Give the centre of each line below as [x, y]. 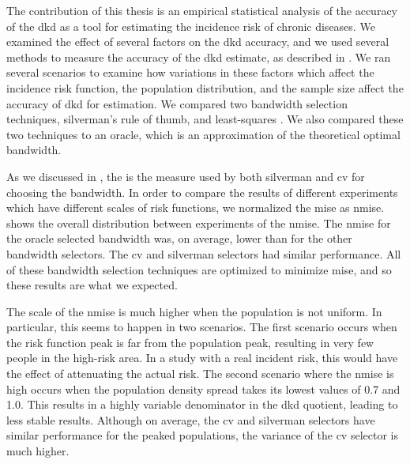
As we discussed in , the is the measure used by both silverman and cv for [186, 176]
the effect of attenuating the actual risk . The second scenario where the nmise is [200, 373]
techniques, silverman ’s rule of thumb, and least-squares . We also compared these [205, 119]
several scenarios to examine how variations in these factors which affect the [190, 72]
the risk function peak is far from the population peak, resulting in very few [190, 342]
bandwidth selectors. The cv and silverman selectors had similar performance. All [204, 253]
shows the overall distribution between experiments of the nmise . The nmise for [199, 223]
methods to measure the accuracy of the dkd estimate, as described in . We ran [199, 57]
